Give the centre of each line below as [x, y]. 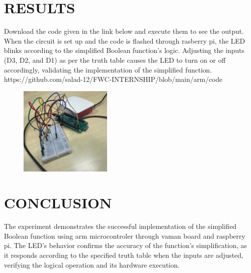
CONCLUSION [58, 203]
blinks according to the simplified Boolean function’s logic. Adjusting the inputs [124, 50]
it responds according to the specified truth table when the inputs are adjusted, [124, 255]
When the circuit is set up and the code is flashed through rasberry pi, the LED [125, 40]
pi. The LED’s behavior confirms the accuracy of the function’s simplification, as [125, 245]
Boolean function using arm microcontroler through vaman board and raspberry [125, 236]
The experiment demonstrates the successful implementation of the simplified [120, 226]
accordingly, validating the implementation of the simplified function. [108, 69]
